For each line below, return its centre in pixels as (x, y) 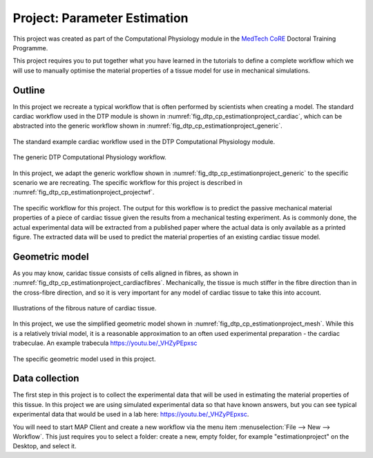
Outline (29, 90)
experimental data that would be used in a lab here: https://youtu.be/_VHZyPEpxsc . (131, 415)
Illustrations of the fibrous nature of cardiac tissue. (85, 308)
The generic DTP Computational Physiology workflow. (90, 157)
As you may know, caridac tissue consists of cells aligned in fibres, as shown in (125, 273)
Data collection (46, 378)
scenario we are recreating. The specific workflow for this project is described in (128, 182)
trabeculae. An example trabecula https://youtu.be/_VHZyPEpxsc (105, 343)
